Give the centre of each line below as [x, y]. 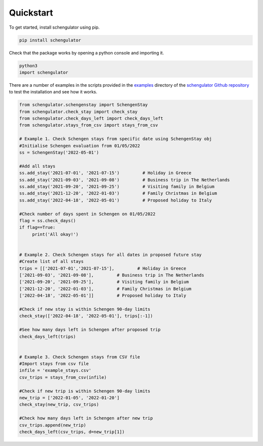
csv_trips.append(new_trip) [53, 425]
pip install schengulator [50, 40]
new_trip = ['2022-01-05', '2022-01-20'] [69, 398]
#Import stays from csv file [54, 364]
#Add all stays [37, 166]
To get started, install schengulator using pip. [54, 27]
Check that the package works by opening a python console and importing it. [86, 53]
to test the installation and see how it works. [53, 92]
